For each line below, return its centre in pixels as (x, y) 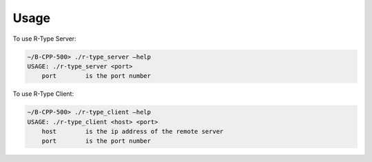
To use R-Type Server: (44, 39)
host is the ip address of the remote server (133, 132)
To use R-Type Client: (43, 94)
